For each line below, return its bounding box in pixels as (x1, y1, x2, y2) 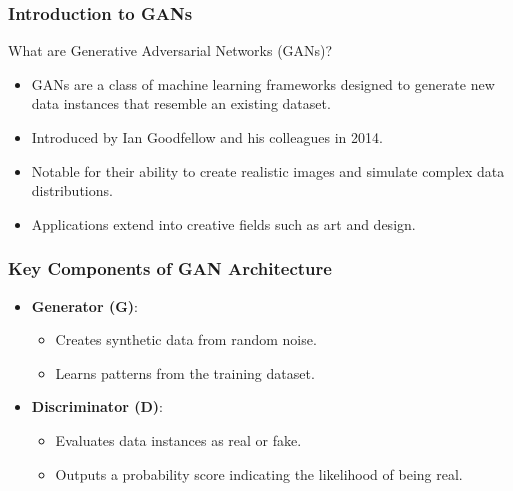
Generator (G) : (31, 295, 139, 316)
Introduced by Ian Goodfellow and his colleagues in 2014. (31, 127, 383, 147)
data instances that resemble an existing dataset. (31, 93, 331, 114)
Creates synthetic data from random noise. (55, 329, 317, 350)
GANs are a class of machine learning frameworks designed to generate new (31, 73, 495, 94)
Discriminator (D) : (31, 396, 163, 417)
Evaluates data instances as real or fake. (55, 429, 302, 450)
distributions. (31, 180, 113, 201)
